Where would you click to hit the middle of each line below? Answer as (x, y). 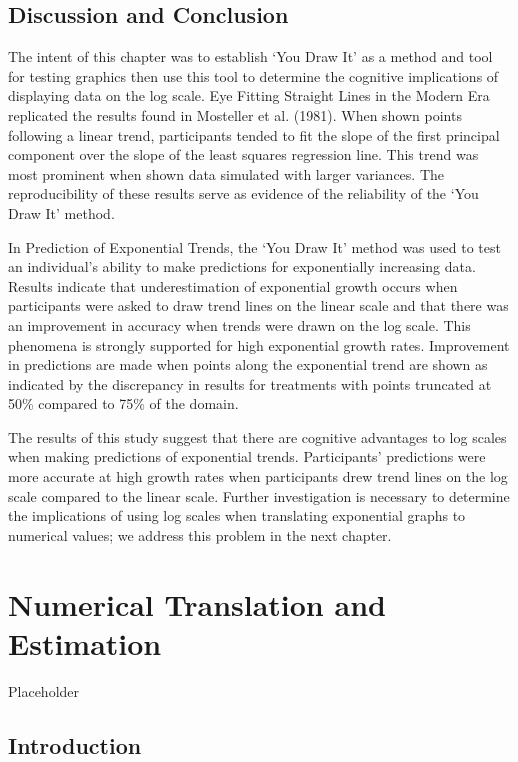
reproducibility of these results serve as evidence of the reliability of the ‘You (243, 193)
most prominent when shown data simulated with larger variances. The (226, 173)
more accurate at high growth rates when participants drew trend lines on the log (258, 476)
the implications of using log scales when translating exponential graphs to (237, 515)
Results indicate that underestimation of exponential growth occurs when (233, 285)
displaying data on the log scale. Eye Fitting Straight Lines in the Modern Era (249, 95)
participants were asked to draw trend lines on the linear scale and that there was (258, 305)
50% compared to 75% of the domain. (123, 403)
